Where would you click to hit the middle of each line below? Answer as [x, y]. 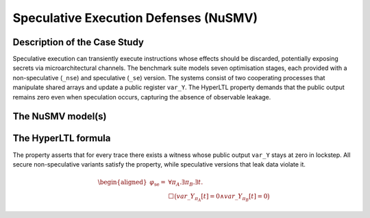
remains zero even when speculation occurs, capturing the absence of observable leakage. [142, 97]
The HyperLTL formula [62, 138]
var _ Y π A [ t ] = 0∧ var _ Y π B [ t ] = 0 [222, 197]
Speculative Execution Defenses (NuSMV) [135, 18]
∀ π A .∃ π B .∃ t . [186, 183]
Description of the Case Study [78, 42]
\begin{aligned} [122, 182]
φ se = [158, 183]
